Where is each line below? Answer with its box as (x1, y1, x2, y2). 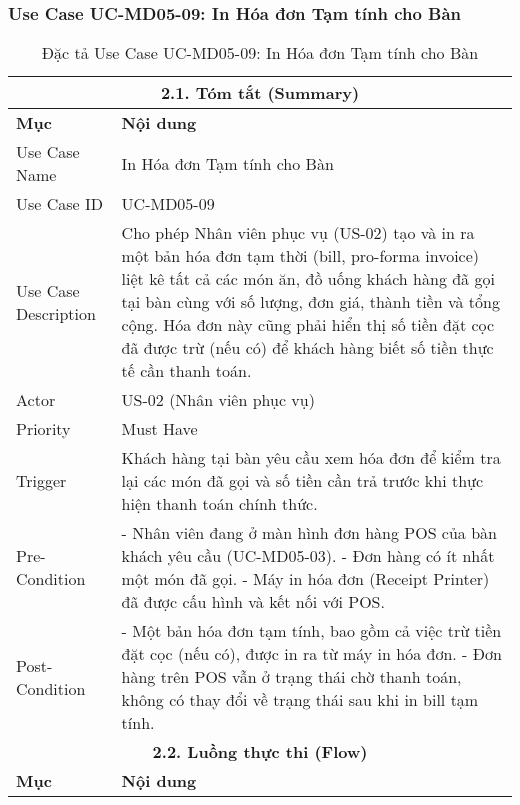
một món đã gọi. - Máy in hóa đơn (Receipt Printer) (121, 567, 490, 591)
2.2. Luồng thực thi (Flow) (152, 740, 368, 764)
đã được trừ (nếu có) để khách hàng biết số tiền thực (121, 336, 494, 360)
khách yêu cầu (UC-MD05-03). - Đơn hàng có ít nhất (121, 544, 495, 568)
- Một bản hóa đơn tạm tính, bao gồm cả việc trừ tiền (121, 619, 502, 643)
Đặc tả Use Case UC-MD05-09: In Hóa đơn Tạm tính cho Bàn (41, 41, 479, 65)
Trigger (16, 469, 67, 493)
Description (16, 301, 96, 325)
